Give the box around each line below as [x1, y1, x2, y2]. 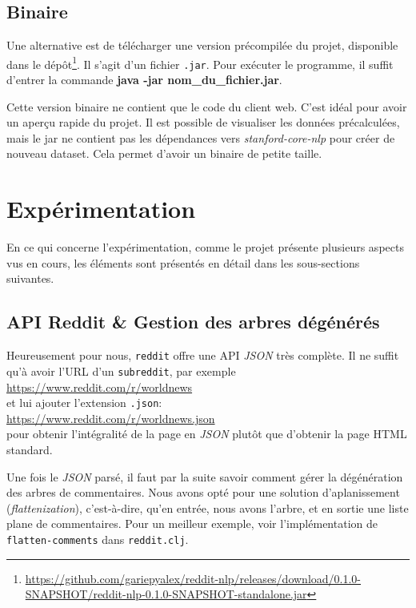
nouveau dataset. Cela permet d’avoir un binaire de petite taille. [6, 145, 322, 162]
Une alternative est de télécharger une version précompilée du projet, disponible [6, 37, 398, 54]
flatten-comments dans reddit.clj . [6, 530, 189, 547]
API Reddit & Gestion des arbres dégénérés [6, 309, 380, 334]
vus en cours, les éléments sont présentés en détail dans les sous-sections [6, 254, 360, 271]
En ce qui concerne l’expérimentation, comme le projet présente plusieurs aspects [6, 239, 404, 256]
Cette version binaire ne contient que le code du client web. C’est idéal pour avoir [6, 98, 407, 115]
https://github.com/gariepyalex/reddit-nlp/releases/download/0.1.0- [25, 570, 362, 586]
